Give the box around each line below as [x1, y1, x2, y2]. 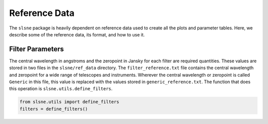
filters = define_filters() [19, 106, 88, 112]
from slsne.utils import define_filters [19, 99, 119, 105]
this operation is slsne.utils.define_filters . [9, 86, 113, 92]
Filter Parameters [9, 45, 64, 53]
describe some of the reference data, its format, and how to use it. [9, 31, 145, 37]
